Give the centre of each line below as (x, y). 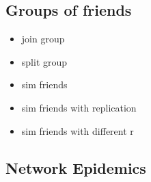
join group (43, 39)
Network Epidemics (76, 167)
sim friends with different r (78, 130)
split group (44, 61)
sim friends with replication (79, 107)
